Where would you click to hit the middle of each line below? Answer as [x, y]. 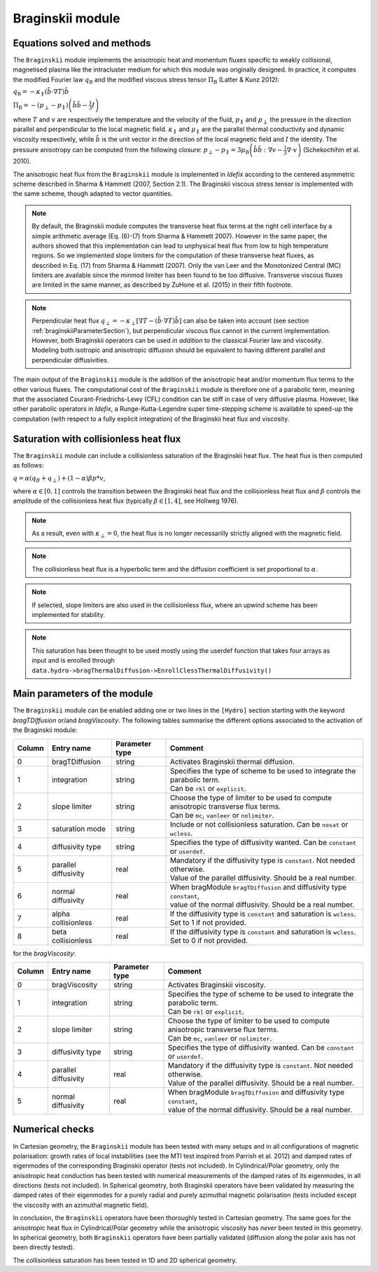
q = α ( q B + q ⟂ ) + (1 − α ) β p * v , [59, 479]
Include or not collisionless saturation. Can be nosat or [259, 824]
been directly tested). [44, 1247]
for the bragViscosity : [44, 953]
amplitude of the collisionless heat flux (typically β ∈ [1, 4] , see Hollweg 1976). [126, 501]
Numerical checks [54, 1129]
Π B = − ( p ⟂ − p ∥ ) [41, 106]
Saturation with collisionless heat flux [97, 439]
